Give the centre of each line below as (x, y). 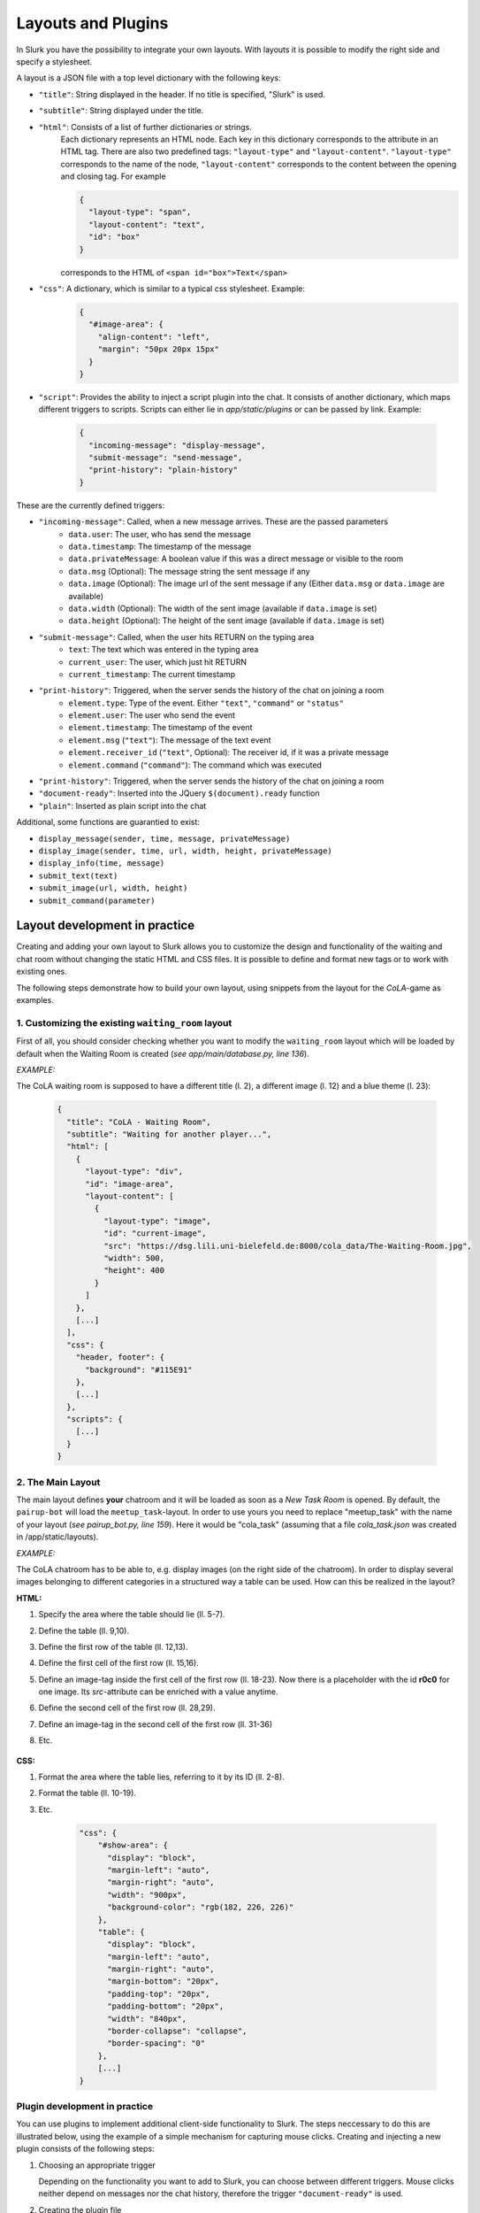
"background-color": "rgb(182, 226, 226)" (201, 1907)
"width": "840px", (147, 2019)
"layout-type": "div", (134, 1172)
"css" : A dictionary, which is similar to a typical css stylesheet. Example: (171, 289)
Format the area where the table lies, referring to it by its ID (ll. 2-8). (161, 1777)
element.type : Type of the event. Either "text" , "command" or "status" (206, 703)
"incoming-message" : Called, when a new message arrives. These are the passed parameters (213, 521)
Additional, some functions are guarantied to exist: (108, 822)
